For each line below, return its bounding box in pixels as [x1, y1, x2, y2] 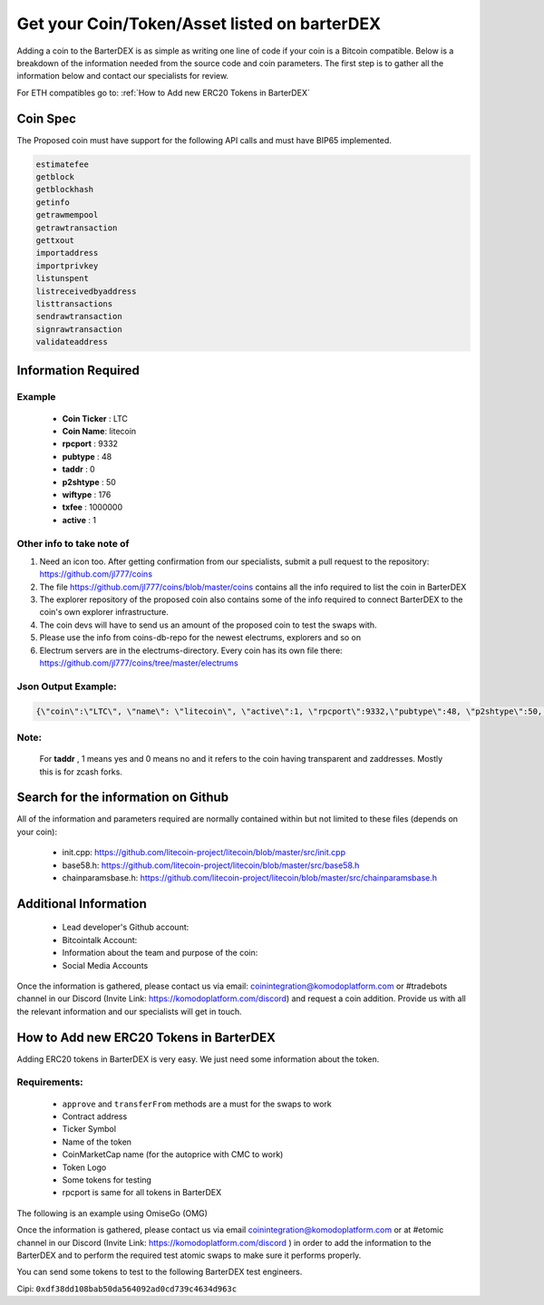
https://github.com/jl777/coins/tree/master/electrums [39, 657, 239, 668]
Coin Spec [16, 111, 77, 126]
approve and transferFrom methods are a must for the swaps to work [62, 1098, 333, 1109]
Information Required [16, 363, 140, 378]
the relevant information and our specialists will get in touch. [16, 1006, 242, 1017]
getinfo [35, 197, 70, 208]
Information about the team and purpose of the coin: [62, 948, 258, 959]
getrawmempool [35, 209, 99, 220]
